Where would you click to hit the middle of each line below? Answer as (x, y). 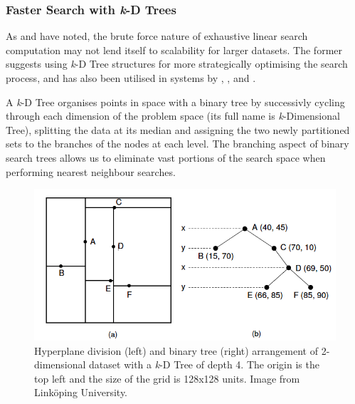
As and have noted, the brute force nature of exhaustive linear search (157, 36)
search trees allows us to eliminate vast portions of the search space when (166, 157)
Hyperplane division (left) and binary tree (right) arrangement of (176, 350)
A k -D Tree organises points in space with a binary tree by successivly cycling (175, 102)
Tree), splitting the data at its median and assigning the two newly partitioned (178, 129)
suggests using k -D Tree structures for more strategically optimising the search (177, 64)
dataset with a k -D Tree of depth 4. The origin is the (204, 364)
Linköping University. (81, 392)
